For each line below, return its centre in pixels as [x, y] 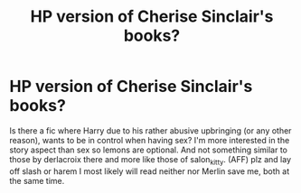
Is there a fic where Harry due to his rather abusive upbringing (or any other [150, 130]
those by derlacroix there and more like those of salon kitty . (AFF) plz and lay [150, 160]
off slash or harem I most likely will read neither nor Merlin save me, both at [150, 171]
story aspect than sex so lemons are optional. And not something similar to [148, 150]
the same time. [37, 180]
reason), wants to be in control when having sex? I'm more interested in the [150, 140]
